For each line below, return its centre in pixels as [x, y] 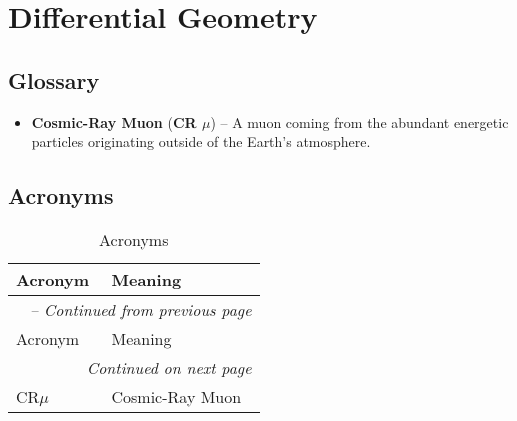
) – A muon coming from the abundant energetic [359, 121]
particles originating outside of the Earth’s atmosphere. [201, 141]
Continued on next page [169, 367]
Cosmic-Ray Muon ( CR [114, 121]
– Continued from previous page [140, 309]
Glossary [54, 79]
